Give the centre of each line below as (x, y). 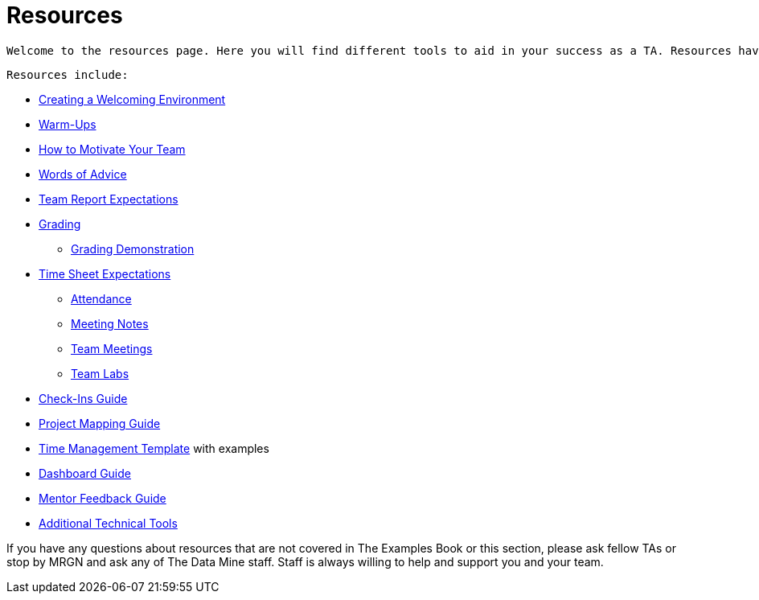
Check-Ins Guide (83, 398)
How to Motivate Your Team (112, 149)
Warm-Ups (68, 124)
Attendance (101, 298)
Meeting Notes (110, 323)
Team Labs (100, 373)
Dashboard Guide (85, 473)
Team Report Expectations (109, 199)
